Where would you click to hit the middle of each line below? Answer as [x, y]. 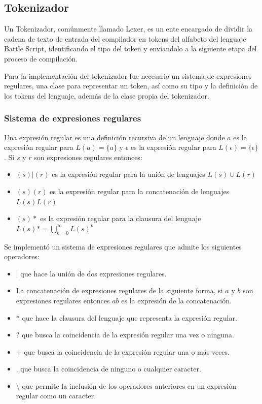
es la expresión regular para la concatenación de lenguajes [140, 191]
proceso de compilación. [41, 58]
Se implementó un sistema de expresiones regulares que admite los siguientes [123, 246]
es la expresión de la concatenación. [176, 300]
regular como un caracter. [56, 396]
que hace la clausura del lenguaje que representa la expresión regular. [129, 317]
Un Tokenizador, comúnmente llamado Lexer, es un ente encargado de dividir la [128, 29]
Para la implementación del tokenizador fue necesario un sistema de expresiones [128, 75]
